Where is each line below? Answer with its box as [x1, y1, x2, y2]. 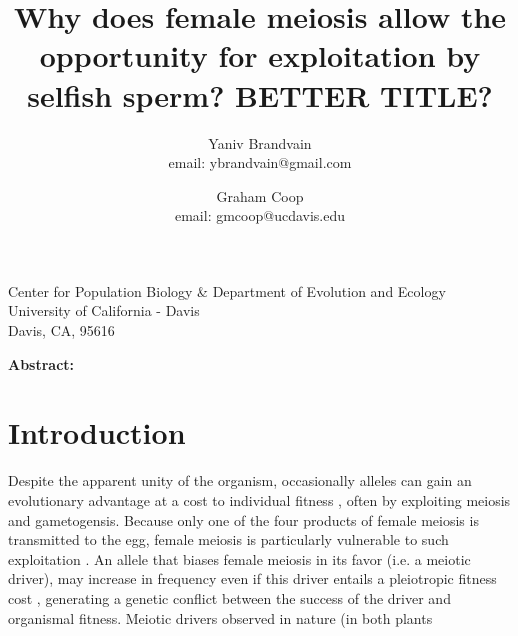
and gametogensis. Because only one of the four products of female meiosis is [8, 509, 479, 530]
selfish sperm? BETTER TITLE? [27, 74, 493, 115]
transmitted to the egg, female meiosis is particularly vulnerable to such [8, 529, 449, 550]
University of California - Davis [8, 300, 200, 321]
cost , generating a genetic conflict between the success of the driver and [8, 587, 451, 608]
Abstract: [8, 353, 75, 374]
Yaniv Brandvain [208, 132, 312, 153]
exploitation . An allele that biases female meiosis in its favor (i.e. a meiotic [8, 548, 471, 569]
